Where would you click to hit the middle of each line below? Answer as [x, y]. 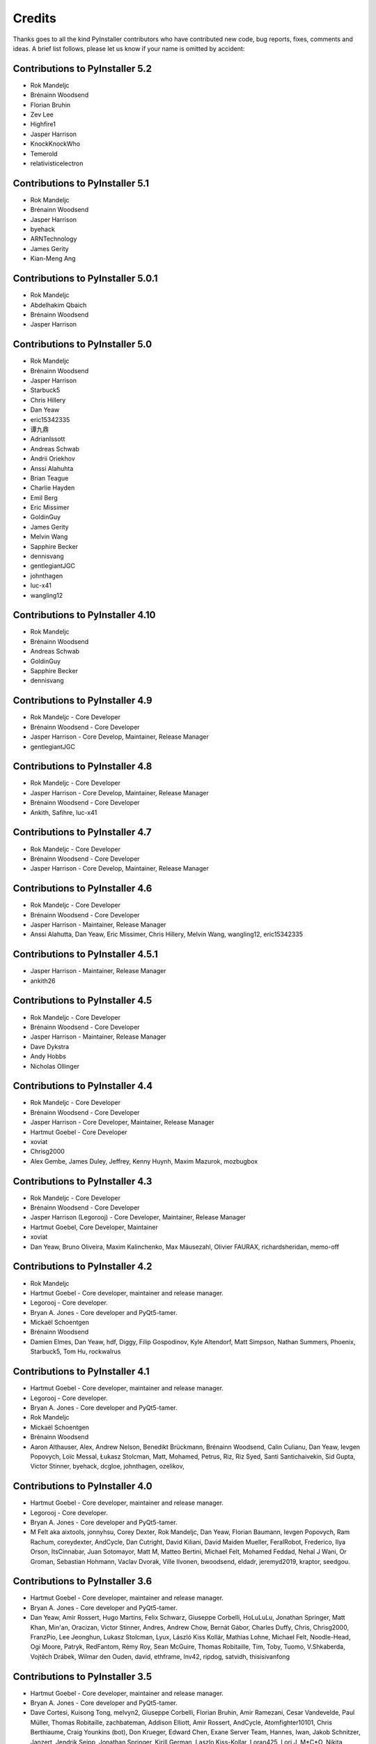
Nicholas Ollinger [55, 1066]
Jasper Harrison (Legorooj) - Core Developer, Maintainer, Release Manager [138, 1217]
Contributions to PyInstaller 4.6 [83, 888]
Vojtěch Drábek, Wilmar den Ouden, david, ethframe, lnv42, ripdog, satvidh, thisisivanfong [160, 1656]
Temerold [44, 153]
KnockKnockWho [55, 144]
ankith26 [43, 981]
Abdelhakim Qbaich [58, 305]
